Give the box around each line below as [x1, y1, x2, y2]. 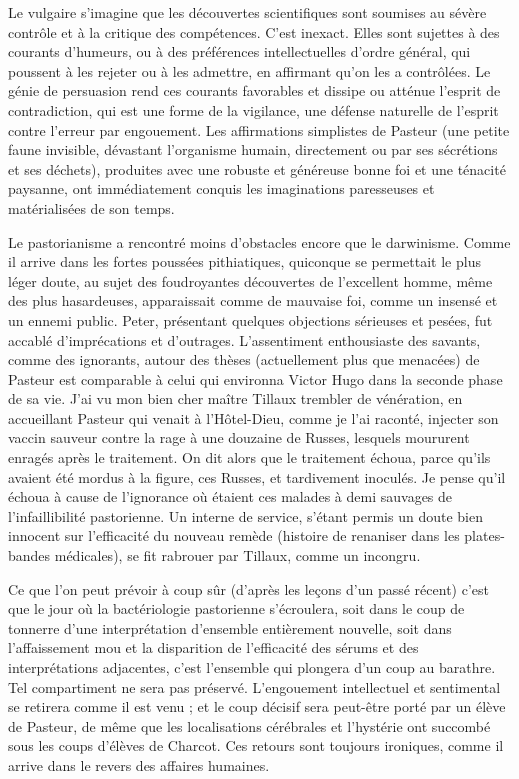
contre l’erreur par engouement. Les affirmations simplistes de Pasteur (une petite [8, 119, 510, 140]
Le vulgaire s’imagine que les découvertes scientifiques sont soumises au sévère [8, 2, 487, 22]
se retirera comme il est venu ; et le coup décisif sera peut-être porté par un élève [8, 696, 506, 717]
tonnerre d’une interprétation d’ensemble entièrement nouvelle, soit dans [8, 617, 452, 638]
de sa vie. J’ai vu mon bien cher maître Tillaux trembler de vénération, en [8, 388, 463, 409]
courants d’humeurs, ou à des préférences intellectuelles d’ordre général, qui [8, 41, 471, 62]
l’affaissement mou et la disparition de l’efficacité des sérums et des [8, 637, 419, 658]
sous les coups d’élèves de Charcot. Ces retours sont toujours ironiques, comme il [8, 735, 504, 756]
